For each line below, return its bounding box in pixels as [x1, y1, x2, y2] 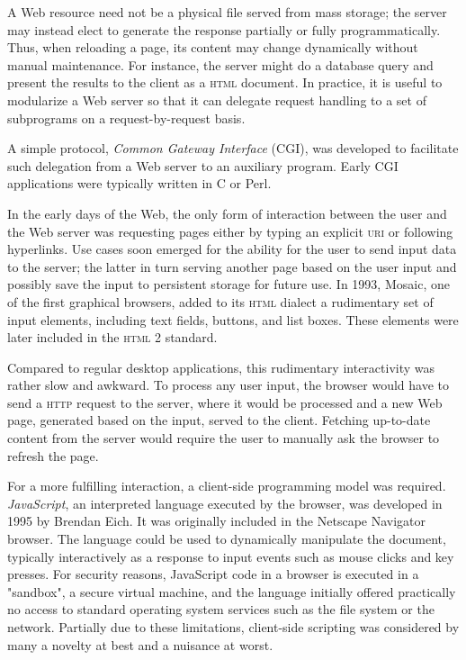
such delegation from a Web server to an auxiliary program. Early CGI [7, 156, 399, 175]
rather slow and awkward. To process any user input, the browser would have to [7, 375, 450, 394]
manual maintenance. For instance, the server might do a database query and [7, 55, 434, 74]
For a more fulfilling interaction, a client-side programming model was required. [7, 476, 446, 495]
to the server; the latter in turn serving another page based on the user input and [7, 257, 457, 276]
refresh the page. [7, 446, 99, 465]
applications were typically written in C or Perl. [7, 174, 272, 193]
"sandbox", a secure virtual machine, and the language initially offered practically [7, 582, 456, 601]
